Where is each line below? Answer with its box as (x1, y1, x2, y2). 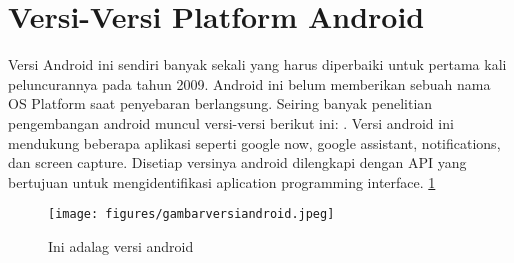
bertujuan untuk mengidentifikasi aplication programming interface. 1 (8, 171, 436, 192)
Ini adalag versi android (48, 235, 194, 256)
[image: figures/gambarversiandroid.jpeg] (48, 207, 335, 222)
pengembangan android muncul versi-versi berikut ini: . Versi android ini (8, 112, 454, 133)
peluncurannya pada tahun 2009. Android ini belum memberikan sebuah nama (8, 73, 491, 94)
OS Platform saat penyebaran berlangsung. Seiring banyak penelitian (8, 93, 433, 114)
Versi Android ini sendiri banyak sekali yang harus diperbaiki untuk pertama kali (8, 54, 507, 75)
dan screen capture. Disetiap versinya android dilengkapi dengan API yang (8, 152, 467, 173)
